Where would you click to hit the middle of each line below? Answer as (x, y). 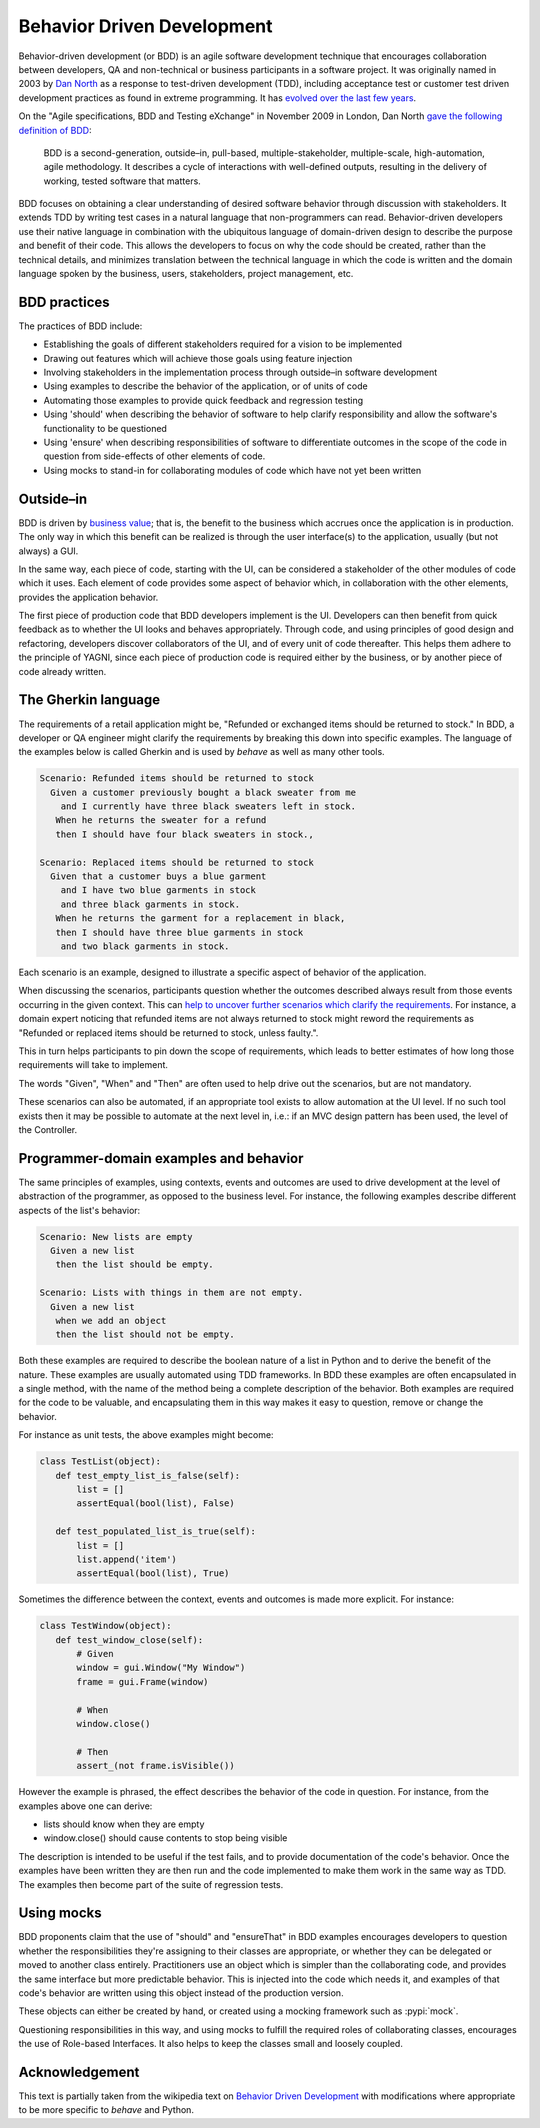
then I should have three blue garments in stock (179, 932)
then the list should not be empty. (145, 1334)
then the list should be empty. (134, 1264)
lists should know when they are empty (124, 1824)
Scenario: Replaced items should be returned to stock (176, 862)
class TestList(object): (100, 1461)
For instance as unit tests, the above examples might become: (146, 1435)
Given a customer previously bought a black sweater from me (203, 792)
